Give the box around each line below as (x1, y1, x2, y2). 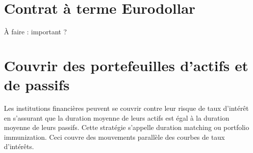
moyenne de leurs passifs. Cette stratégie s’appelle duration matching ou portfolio (4, 122, 249, 132)
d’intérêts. (4, 141, 34, 152)
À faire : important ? (4, 26, 67, 37)
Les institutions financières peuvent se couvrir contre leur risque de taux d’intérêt (4, 103, 249, 113)
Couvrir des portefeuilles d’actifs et (4, 55, 249, 75)
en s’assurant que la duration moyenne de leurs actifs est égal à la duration (4, 112, 229, 123)
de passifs (4, 75, 70, 95)
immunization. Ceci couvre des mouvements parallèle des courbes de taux (4, 131, 225, 142)
